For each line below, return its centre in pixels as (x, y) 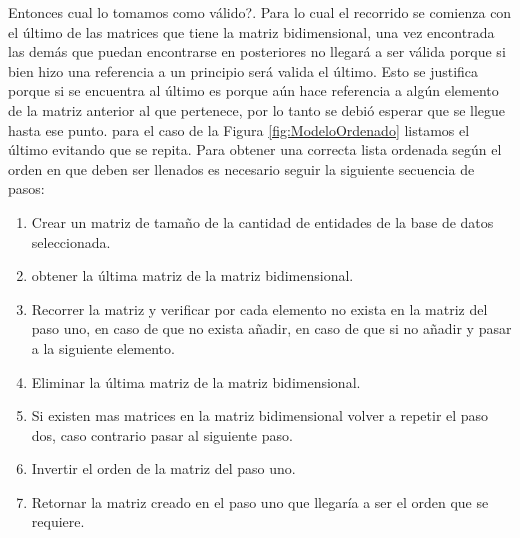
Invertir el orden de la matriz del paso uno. (163, 468)
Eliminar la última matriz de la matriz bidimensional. (196, 381)
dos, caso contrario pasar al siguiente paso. (162, 434)
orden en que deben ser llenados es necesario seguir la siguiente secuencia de (241, 168)
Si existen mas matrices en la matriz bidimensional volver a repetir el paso (260, 415)
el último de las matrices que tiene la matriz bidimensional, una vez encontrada (251, 31)
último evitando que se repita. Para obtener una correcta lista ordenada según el (255, 149)
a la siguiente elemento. (103, 347)
